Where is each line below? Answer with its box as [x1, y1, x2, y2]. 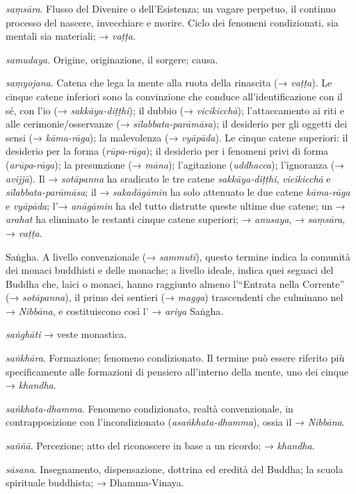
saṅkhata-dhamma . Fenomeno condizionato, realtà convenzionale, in [6, 401, 293, 415]
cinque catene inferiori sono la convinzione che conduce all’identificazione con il [6, 88, 343, 103]
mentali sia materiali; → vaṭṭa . [6, 29, 136, 43]
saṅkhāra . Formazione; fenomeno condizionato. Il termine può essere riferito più [6, 350, 345, 365]
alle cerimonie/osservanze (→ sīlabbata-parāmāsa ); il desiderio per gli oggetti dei [6, 116, 348, 131]
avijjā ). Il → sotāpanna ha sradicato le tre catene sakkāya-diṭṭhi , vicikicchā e [6, 171, 331, 185]
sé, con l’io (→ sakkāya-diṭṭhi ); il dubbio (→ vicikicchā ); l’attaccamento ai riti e [6, 102, 345, 117]
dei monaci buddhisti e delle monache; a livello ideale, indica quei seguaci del [6, 263, 334, 277]
